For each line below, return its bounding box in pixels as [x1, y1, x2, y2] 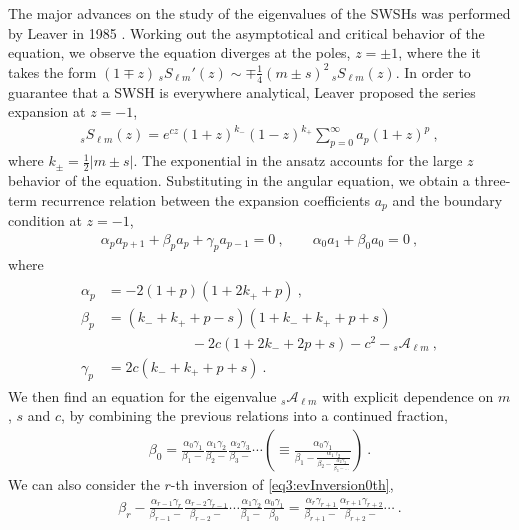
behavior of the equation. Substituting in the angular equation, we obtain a [8, 169, 470, 190]
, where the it [398, 42, 481, 63]
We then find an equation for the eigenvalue [8, 385, 277, 406]
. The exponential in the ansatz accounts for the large [133, 150, 463, 171]
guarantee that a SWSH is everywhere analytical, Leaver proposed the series [8, 81, 476, 102]
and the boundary [392, 189, 503, 210]
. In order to [395, 61, 471, 82]
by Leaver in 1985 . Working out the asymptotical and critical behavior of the [8, 22, 485, 43]
